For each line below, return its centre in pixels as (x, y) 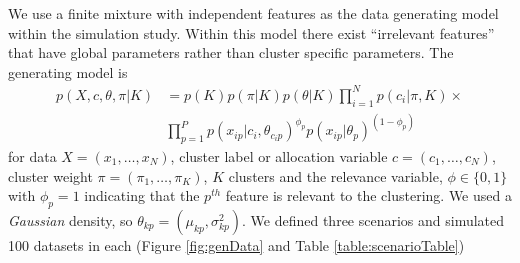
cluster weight (50, 175)
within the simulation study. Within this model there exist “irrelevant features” (251, 32)
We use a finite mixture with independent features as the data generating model (253, 13)
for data (32, 155)
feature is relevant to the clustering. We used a (368, 195)
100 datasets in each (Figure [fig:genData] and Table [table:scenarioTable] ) (236, 244)
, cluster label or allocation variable (279, 155)
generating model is (68, 71)
